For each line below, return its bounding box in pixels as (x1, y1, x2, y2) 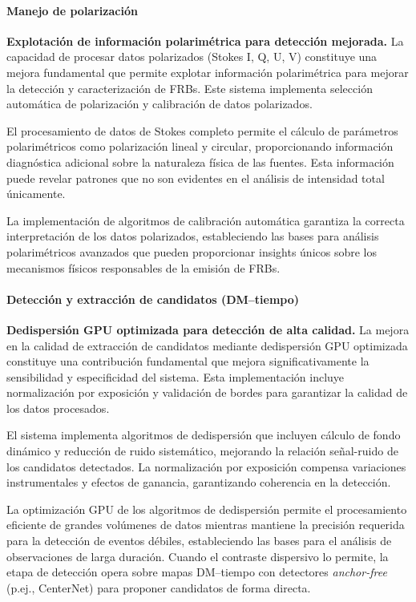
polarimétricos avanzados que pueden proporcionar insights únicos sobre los (6, 243, 378, 260)
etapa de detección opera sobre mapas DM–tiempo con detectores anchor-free (6, 564, 387, 580)
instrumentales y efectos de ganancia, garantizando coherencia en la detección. (6, 474, 391, 491)
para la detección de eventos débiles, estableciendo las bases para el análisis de (6, 532, 392, 549)
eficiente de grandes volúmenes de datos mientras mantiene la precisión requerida (6, 516, 405, 533)
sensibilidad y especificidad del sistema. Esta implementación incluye (6, 368, 345, 385)
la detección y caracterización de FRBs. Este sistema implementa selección (6, 79, 373, 96)
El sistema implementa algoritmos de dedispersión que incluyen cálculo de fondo (6, 426, 401, 443)
